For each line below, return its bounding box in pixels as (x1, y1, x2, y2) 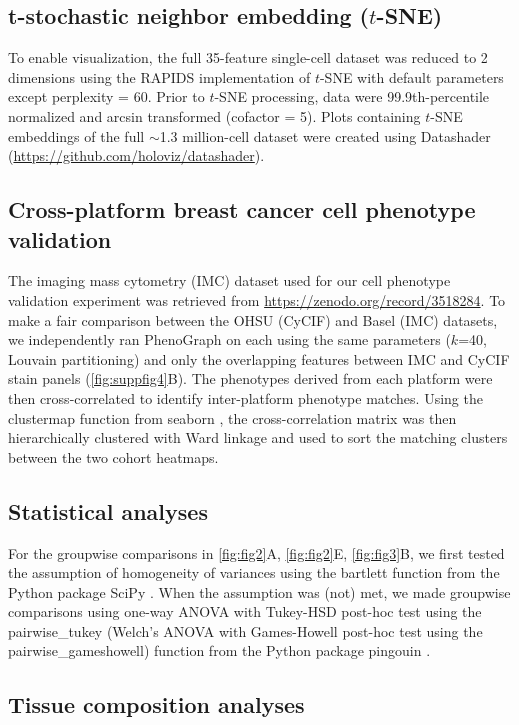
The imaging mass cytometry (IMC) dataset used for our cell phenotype (8, 270, 451, 291)
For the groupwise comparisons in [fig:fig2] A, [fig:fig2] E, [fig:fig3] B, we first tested (8, 542, 505, 563)
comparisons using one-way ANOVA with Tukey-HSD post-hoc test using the (8, 601, 482, 622)
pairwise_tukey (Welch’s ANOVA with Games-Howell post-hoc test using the (8, 620, 483, 641)
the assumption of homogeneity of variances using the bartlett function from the (8, 562, 500, 583)
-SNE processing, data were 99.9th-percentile (214, 86, 490, 107)
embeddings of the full (8, 125, 145, 146)
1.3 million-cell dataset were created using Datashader (159, 125, 491, 146)
